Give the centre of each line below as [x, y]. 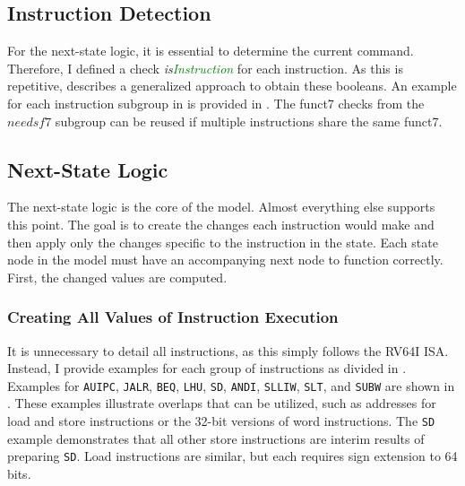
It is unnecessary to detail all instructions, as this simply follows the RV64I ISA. [228, 350]
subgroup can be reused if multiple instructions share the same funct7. [249, 121]
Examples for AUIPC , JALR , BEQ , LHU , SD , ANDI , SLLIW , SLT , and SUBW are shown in [231, 385]
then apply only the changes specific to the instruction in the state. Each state [223, 242]
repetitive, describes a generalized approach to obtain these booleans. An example [232, 86]
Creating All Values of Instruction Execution [173, 317]
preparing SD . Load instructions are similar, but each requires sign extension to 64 [232, 456]
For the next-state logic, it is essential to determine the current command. [211, 51]
